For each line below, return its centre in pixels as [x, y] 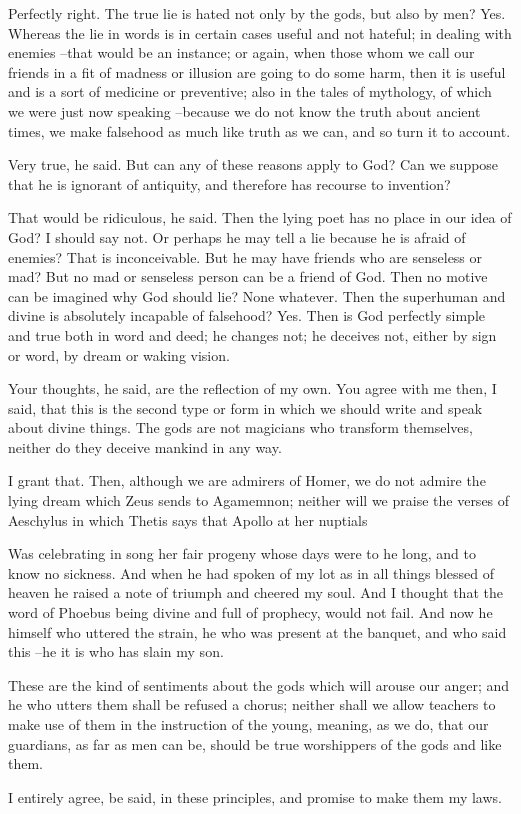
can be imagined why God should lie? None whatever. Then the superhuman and [257, 295]
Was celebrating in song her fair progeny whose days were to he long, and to [242, 553]
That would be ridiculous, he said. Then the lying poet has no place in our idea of [260, 217]
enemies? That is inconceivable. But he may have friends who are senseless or [245, 256]
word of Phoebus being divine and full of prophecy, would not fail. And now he [250, 612]
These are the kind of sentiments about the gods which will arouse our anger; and [259, 684]
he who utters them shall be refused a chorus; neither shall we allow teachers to [252, 704]
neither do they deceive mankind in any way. [145, 446]
